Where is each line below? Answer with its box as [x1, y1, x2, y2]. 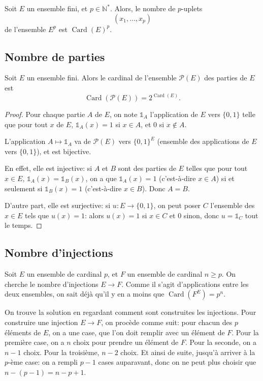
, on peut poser [153, 200, 201, 211]
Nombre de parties [5, 48, 105, 64]
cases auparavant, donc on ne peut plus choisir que [98, 357, 256, 367]
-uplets [181, 3, 203, 13]
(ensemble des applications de [157, 136, 249, 146]
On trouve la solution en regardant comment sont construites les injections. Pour [5, 307, 256, 317]
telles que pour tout [186, 163, 248, 173]
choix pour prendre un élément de [73, 337, 179, 347]
